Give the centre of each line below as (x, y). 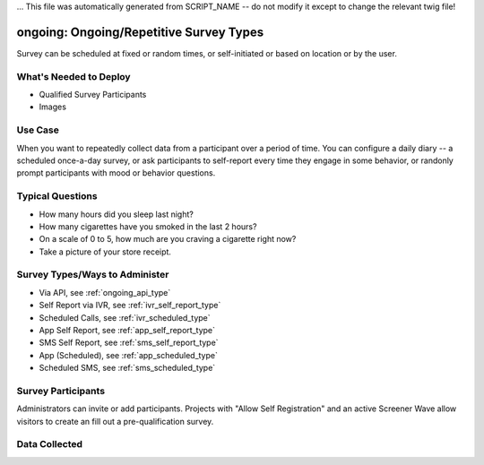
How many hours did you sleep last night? (117, 214)
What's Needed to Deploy (73, 76)
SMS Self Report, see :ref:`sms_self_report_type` (129, 343)
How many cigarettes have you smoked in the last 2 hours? (148, 226)
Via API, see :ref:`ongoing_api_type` (105, 292)
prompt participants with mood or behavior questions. (116, 173)
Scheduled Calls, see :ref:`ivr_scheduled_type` (125, 317)
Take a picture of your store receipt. (105, 252)
